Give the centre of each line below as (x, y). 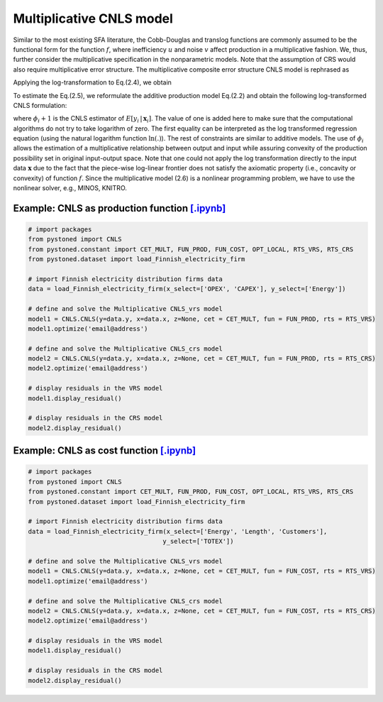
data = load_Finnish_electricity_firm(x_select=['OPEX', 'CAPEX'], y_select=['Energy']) (187, 289)
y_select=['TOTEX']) (198, 542)
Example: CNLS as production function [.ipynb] (120, 208)
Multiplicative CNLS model (93, 18)
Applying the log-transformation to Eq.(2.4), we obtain (92, 82)
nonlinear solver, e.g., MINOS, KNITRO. (70, 188)
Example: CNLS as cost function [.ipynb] (105, 451)
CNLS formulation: (40, 105)
